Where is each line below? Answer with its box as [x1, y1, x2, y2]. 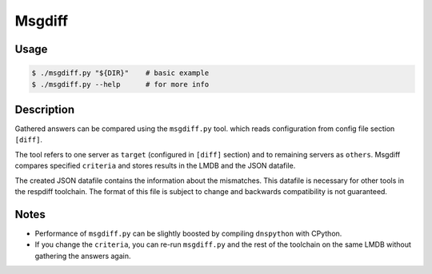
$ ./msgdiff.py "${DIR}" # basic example [31, 69, 210, 77]
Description [14, 102, 75, 116]
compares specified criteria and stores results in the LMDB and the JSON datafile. [14, 161, 296, 171]
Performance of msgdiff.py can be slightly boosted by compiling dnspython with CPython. [34, 228, 342, 238]
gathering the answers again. [34, 251, 131, 260]
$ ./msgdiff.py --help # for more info [31, 80, 210, 89]
